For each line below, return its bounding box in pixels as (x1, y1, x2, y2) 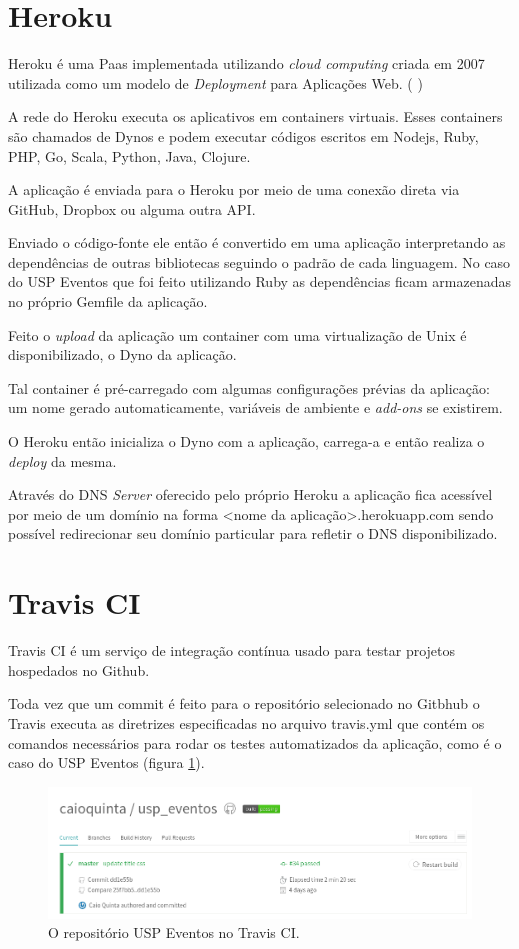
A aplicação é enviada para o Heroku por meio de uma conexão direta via (8, 179, 460, 200)
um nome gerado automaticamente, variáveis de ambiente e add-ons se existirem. (8, 397, 503, 418)
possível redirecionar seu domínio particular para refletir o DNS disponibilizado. (8, 523, 498, 544)
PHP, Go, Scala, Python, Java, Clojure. (8, 145, 251, 166)
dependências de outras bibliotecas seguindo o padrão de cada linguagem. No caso (8, 251, 511, 272)
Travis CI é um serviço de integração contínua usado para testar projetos (8, 640, 456, 661)
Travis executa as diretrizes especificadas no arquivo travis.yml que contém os (8, 712, 485, 733)
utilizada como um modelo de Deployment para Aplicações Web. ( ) (8, 72, 423, 93)
